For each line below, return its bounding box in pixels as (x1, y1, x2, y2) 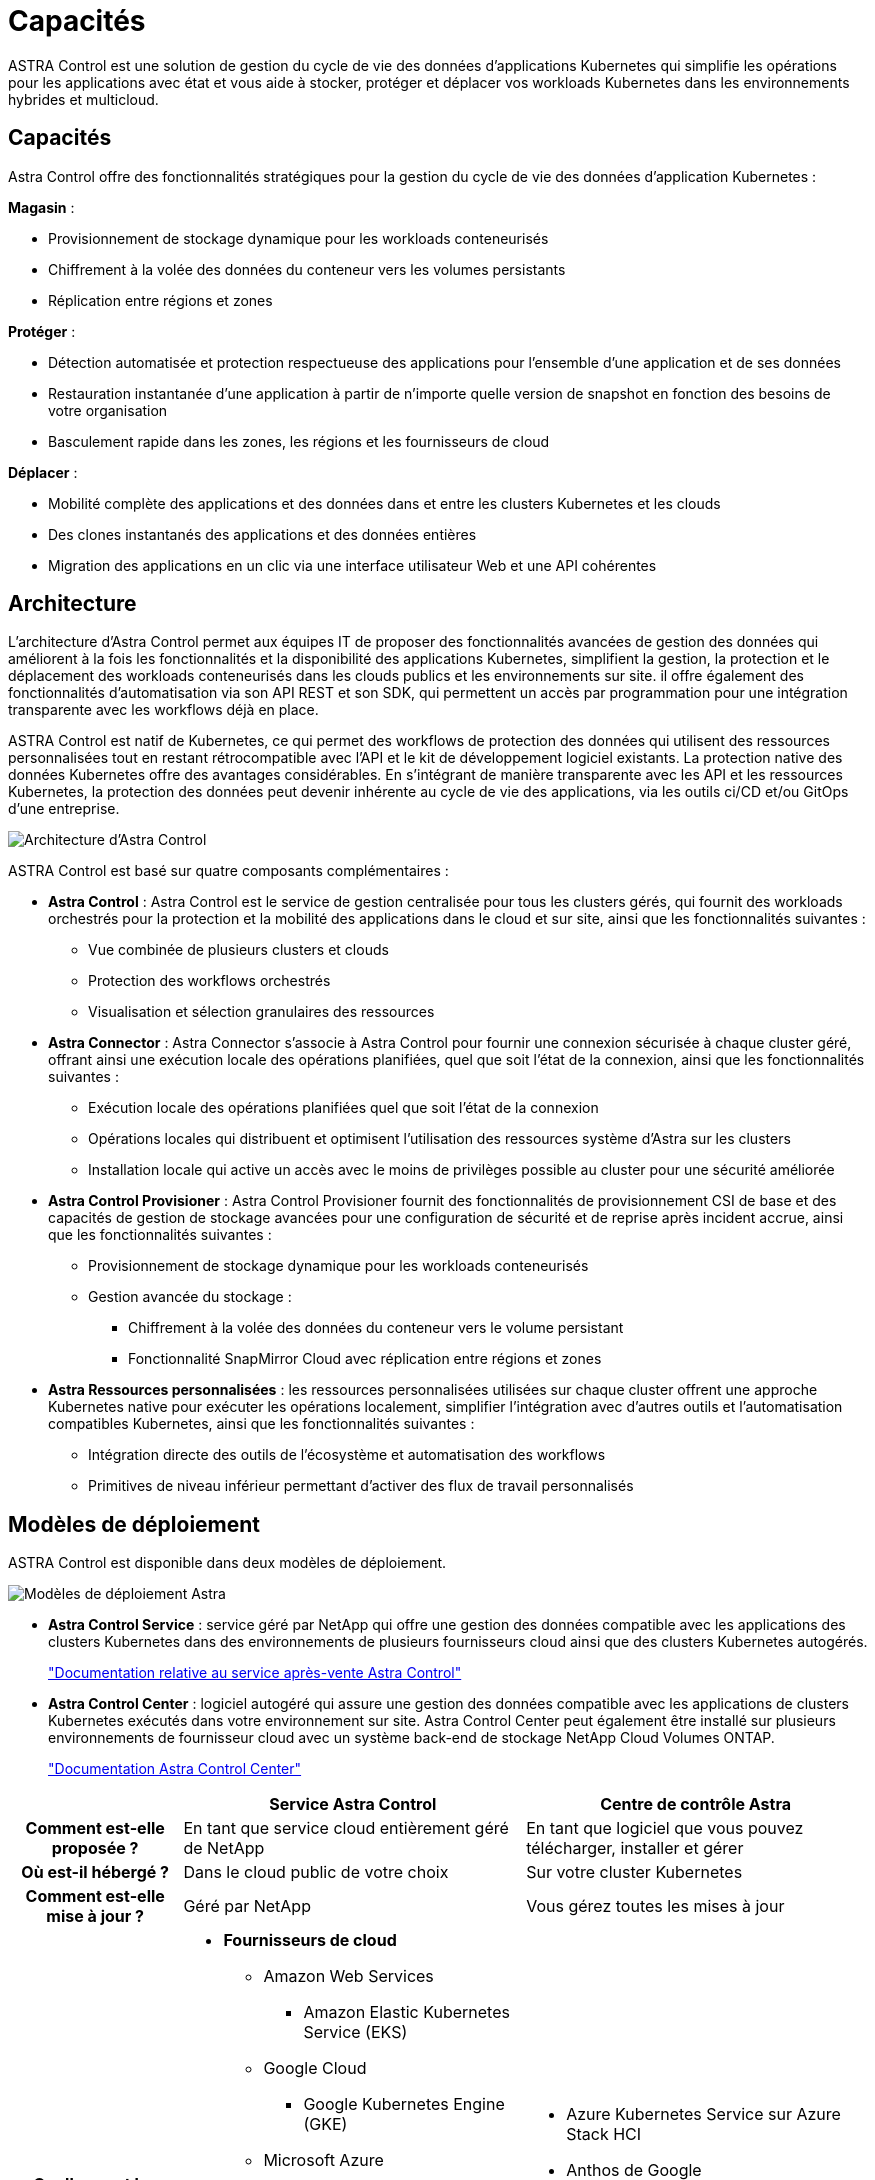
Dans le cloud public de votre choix (183, 1862, 449, 1883)
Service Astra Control (269, 1794, 437, 1815)
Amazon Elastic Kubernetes (303, 2002, 510, 2023)
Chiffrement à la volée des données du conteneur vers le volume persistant (128, 1319, 624, 1337)
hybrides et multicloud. (8, 90, 159, 108)
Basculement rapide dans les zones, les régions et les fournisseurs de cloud (48, 432, 550, 450)
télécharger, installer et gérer (526, 1838, 744, 1859)
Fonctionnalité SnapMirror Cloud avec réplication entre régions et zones (128, 1350, 602, 1368)
